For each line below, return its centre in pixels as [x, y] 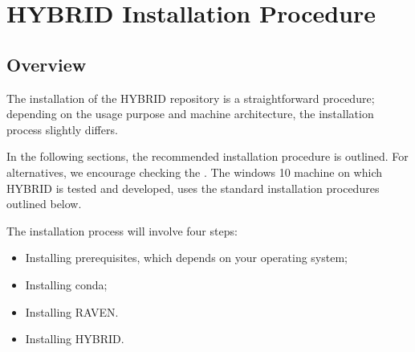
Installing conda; [66, 284]
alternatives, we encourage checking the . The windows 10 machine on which [195, 172]
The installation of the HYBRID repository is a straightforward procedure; [191, 98]
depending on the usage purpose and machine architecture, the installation [190, 114]
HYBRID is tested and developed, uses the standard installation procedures [193, 188]
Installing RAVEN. [72, 311]
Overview [47, 64]
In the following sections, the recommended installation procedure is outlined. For [207, 156]
